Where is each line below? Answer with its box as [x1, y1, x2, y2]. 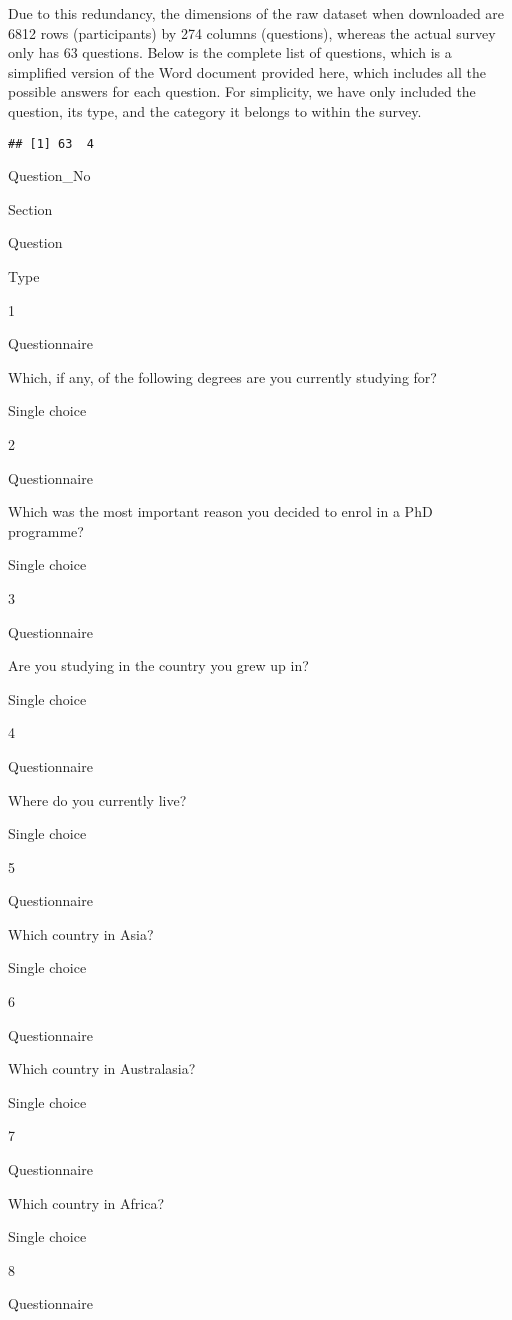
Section [8, 198, 53, 219]
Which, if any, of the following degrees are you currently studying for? [8, 366, 437, 387]
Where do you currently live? [8, 789, 187, 810]
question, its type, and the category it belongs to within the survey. [8, 100, 422, 121]
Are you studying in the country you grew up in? [8, 655, 309, 676]
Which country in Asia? [8, 923, 154, 944]
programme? [8, 520, 84, 541]
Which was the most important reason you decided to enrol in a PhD [8, 501, 433, 522]
